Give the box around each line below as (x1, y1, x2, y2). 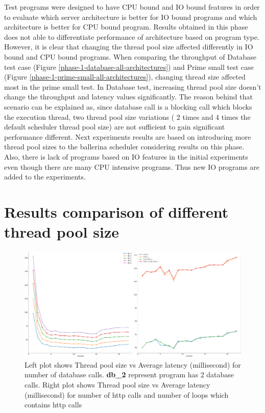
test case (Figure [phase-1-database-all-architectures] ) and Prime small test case (4, 61, 254, 72)
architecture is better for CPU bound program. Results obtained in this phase (4, 21, 248, 32)
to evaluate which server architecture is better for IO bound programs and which (4, 11, 257, 22)
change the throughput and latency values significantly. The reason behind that (4, 91, 253, 102)
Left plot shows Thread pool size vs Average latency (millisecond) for (25, 359, 241, 370)
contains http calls (25, 399, 82, 410)
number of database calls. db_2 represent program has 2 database (25, 369, 234, 380)
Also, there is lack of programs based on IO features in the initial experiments (4, 151, 248, 162)
